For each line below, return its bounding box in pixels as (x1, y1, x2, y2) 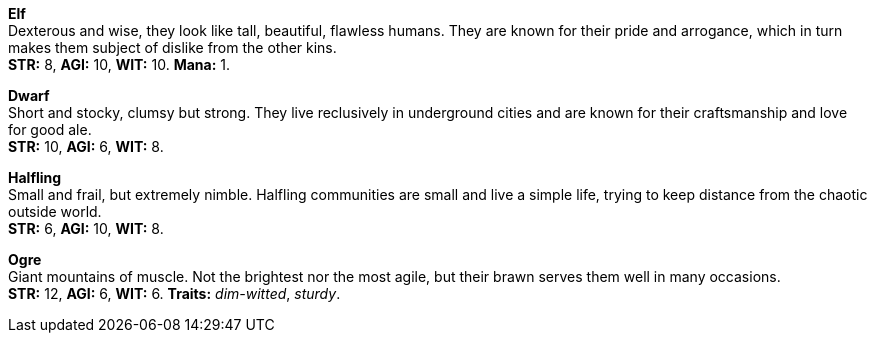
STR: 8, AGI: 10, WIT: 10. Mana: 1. (8, 56, 231, 73)
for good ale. (8, 121, 92, 138)
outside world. (8, 203, 102, 220)
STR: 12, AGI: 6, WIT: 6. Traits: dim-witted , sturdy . (8, 285, 341, 302)
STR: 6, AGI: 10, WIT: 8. (8, 220, 164, 237)
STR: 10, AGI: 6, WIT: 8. (8, 138, 164, 155)
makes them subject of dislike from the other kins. (8, 39, 337, 56)
